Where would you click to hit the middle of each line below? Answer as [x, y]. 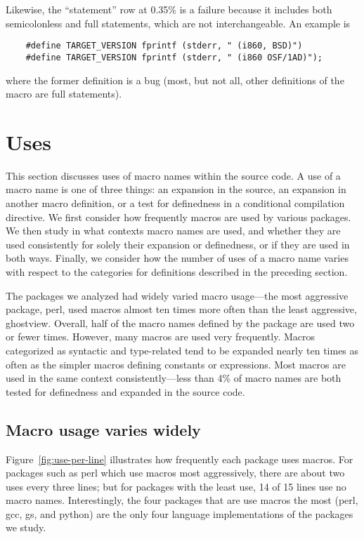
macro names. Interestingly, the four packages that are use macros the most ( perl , [182, 500]
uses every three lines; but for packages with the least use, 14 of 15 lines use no [176, 486]
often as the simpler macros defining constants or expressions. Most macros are [176, 364]
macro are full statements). [64, 94]
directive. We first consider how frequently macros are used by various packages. [178, 217]
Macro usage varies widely [103, 429]
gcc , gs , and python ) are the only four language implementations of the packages [180, 513]
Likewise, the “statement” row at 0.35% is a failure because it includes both [169, 9]
